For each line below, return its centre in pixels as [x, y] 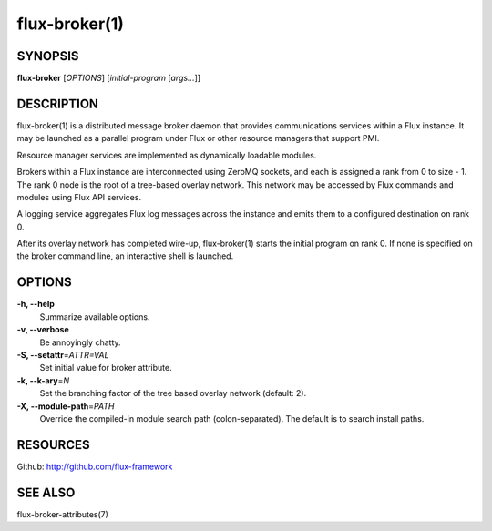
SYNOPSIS [48, 56]
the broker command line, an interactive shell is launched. [125, 256]
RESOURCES [53, 445]
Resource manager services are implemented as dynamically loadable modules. [167, 155]
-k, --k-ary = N [43, 380]
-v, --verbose [43, 330]
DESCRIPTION [58, 103]
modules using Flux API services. [79, 197]
